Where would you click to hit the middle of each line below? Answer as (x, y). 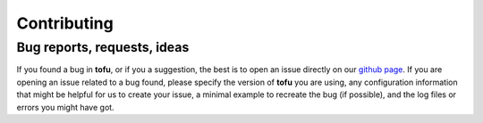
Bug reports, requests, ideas (103, 47)
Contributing (65, 23)
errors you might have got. (66, 107)
